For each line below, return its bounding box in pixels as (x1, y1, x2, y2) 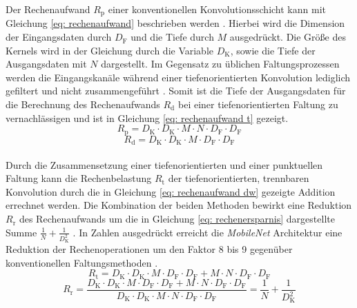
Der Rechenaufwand (6, 2, 90, 16)
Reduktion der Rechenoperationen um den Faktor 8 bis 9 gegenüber (6, 241, 293, 256)
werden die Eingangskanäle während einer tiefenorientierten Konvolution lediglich (6, 70, 351, 84)
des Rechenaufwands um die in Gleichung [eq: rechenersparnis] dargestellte (19, 212, 335, 226)
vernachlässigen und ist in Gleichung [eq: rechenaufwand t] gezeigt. (6, 110, 289, 125)
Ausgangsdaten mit (6, 57, 87, 71)
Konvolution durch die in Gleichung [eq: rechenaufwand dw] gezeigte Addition (6, 184, 336, 198)
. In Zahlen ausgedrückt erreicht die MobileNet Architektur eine (73, 225, 342, 239)
